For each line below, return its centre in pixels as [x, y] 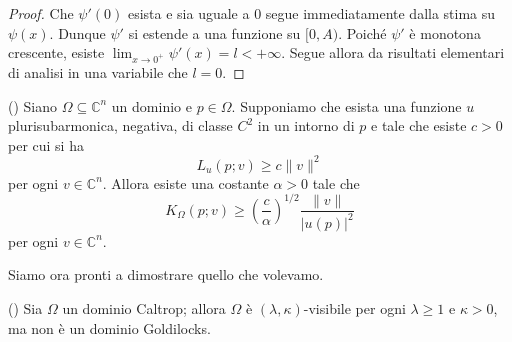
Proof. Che [41, 13]
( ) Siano [33, 105]
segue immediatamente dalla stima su [380, 13]
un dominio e [151, 105]
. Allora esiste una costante [185, 182]
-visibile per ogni [354, 308]
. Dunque [77, 32]
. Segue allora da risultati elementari [393, 52]
